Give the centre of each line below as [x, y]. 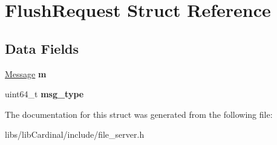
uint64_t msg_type [44, 94]
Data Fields [42, 48]
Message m [26, 73]
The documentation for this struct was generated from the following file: [139, 114]
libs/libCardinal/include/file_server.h [75, 134]
